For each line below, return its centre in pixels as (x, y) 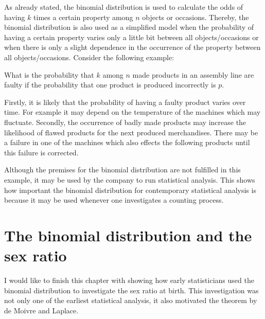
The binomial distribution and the (128, 235)
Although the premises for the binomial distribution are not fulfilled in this (122, 170)
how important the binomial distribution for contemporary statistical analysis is (130, 190)
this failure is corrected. (41, 152)
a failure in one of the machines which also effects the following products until (127, 142)
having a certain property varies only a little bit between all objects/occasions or (131, 37)
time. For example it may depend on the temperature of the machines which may (132, 112)
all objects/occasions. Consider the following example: (89, 57)
